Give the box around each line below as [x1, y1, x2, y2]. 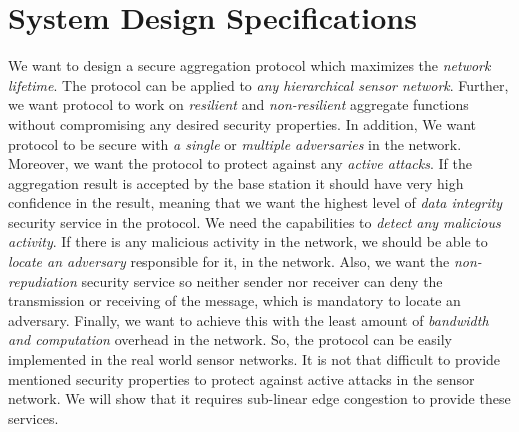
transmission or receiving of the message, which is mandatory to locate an [8, 290, 461, 311]
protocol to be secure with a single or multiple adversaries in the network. [8, 133, 462, 154]
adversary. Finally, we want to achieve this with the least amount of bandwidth [8, 309, 489, 330]
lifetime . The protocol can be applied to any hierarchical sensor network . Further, [8, 74, 509, 95]
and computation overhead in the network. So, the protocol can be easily [8, 329, 452, 350]
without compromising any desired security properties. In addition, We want [8, 113, 476, 134]
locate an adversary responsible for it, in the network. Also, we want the [8, 251, 450, 272]
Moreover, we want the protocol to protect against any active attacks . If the [8, 153, 472, 174]
